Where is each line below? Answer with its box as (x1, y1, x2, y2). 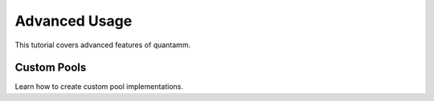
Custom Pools (14, 61, 87, 75)
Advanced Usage (14, 12, 133, 30)
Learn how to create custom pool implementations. (14, 82, 184, 91)
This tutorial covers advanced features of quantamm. (14, 40, 191, 50)
